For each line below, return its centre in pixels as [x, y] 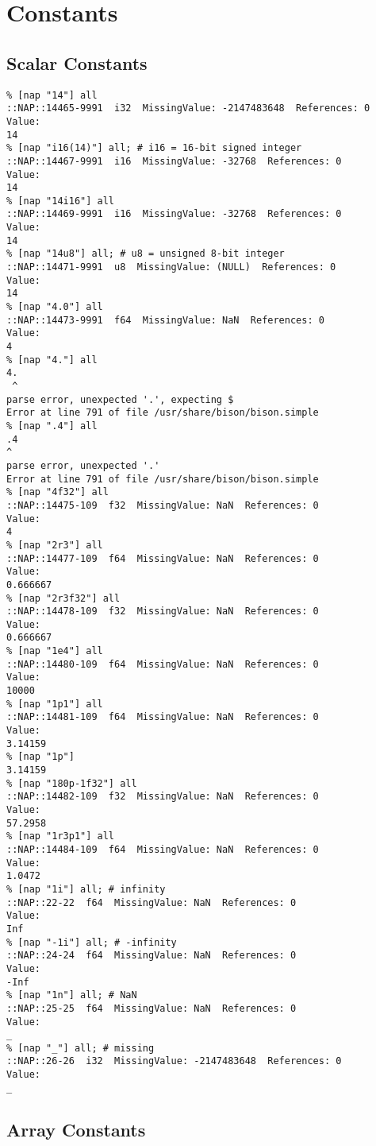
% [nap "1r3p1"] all [61, 836]
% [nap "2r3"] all [55, 545]
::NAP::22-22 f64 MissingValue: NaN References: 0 [152, 902]
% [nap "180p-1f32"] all [72, 783]
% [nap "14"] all [52, 95]
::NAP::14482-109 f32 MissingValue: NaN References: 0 [163, 797]
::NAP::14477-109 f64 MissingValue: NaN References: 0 [163, 558]
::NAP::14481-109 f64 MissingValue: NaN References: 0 [163, 717]
